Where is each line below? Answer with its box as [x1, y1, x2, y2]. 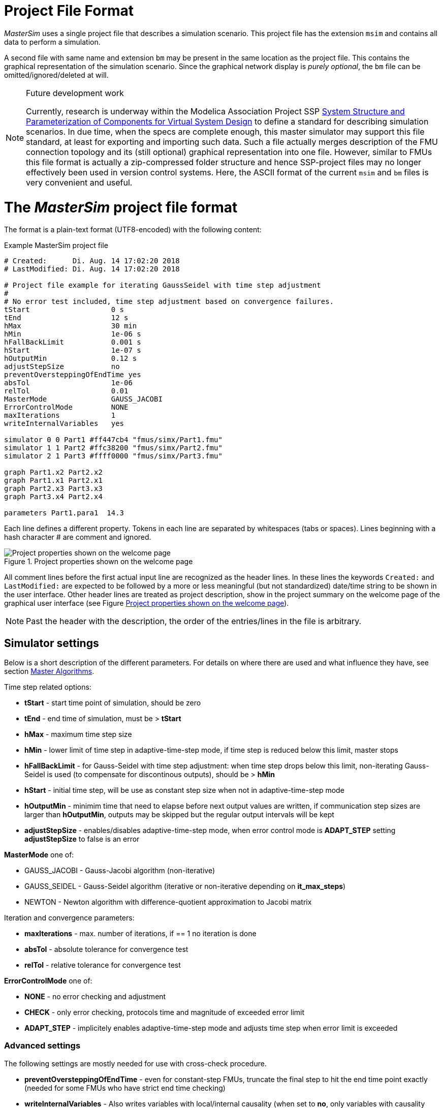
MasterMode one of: [4, 850, 74, 859]
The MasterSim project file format [4, 198, 238, 216]
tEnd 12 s [4, 314, 129, 322]
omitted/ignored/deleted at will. [4, 70, 109, 79]
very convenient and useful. [26, 177, 133, 188]
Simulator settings [4, 636, 99, 650]
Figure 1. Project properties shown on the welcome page [4, 557, 193, 566]
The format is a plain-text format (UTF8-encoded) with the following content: [4, 225, 262, 234]
